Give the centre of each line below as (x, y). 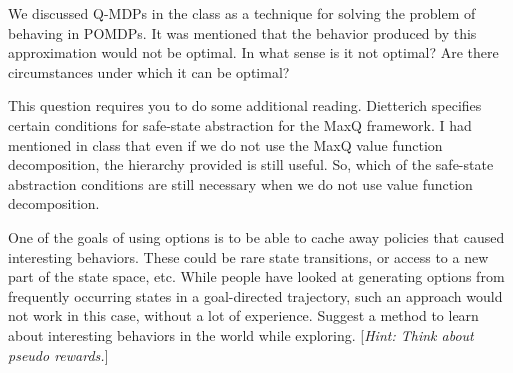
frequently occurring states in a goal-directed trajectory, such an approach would (255, 295)
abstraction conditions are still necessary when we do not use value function (240, 183)
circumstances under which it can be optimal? (149, 71)
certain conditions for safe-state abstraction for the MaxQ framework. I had (240, 124)
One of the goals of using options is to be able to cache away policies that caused (256, 236)
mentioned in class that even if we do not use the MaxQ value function (225, 144)
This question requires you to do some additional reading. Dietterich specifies (245, 105)
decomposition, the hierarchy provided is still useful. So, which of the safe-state (251, 164)
